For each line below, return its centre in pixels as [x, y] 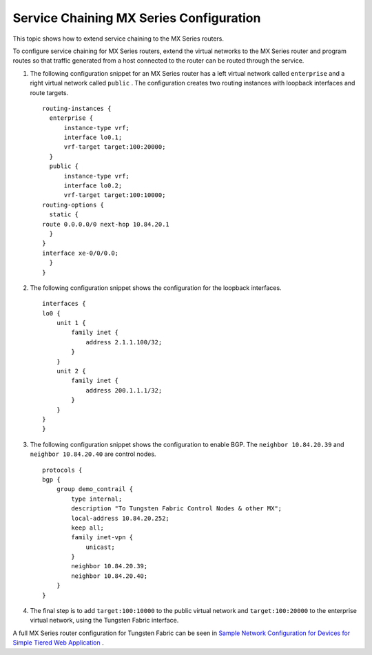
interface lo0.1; [93, 137]
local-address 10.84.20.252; [121, 518]
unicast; [100, 547]
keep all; [88, 528]
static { [64, 215]
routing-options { [73, 205]
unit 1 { [71, 323]
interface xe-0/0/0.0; [81, 253]
